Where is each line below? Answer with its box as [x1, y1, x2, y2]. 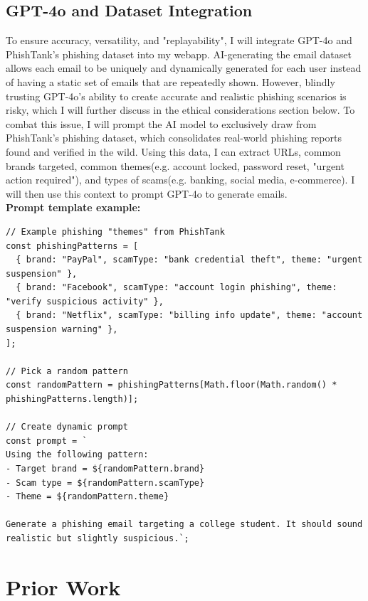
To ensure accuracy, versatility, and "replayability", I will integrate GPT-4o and [6, 33, 352, 48]
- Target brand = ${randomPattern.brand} [6, 464, 205, 474]
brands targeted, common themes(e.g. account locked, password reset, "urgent [6, 158, 345, 173]
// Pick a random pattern [6, 366, 128, 376]
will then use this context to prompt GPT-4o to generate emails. [6, 186, 288, 201]
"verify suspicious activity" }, [6, 296, 164, 307]
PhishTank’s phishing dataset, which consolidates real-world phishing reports [6, 130, 342, 145]
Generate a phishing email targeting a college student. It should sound [6, 519, 363, 530]
